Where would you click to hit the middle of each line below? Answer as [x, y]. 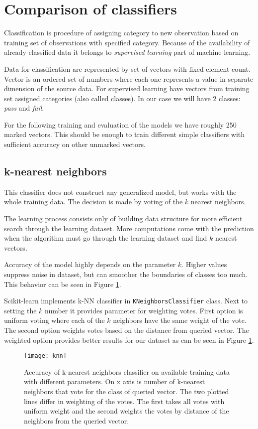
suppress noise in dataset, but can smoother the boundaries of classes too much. [126, 274]
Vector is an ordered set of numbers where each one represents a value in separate [129, 78]
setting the [20, 310]
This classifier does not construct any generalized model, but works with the [120, 192]
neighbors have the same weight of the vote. [180, 320]
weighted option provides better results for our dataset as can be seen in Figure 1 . [129, 340]
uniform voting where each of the [54, 320]
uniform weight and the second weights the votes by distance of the [127, 411]
